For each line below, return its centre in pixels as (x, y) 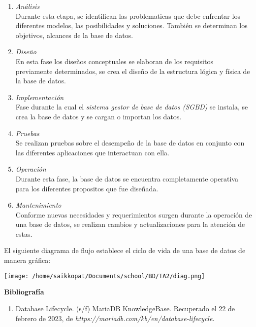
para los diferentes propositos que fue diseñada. (87, 188)
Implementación (40, 97)
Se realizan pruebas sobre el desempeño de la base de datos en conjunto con (130, 143)
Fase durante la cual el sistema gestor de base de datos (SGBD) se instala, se (132, 107)
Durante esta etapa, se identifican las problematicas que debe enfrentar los (128, 16)
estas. (24, 234)
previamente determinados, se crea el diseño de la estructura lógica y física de (133, 71)
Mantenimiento (38, 205)
